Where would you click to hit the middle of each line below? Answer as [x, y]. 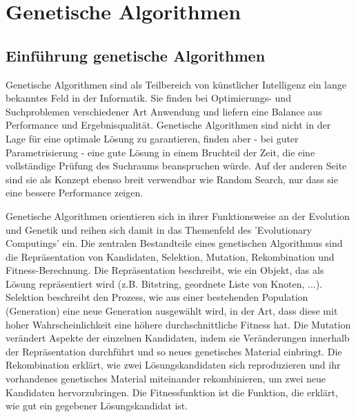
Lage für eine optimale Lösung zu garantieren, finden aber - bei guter [152, 138]
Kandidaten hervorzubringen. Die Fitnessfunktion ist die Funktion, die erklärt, [172, 392]
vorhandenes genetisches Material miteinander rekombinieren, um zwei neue [166, 379]
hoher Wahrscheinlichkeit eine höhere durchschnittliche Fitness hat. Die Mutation [178, 324]
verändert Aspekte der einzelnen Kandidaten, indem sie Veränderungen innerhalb [178, 338]
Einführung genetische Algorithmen [136, 55]
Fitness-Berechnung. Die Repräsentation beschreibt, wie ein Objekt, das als [165, 270]
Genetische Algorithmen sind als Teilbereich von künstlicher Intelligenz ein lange [176, 84]
